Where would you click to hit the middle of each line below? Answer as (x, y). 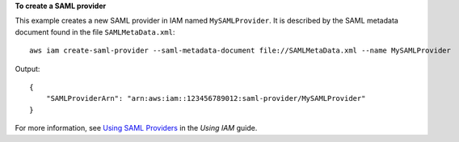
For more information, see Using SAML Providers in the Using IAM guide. (136, 128)
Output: (27, 69)
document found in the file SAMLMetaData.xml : (95, 31)
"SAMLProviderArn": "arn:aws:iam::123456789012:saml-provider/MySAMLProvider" (206, 98)
